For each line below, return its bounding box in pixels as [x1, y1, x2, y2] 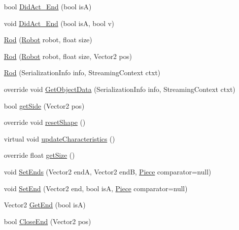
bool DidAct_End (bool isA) [4, 1, 92, 11]
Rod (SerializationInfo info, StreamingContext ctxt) [4, 67, 161, 78]
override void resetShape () [4, 117, 86, 127]
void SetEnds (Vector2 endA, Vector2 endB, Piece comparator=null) [4, 166, 211, 176]
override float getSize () [4, 150, 75, 160]
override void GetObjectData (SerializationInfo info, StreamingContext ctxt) [4, 84, 236, 94]
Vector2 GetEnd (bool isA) [4, 200, 86, 210]
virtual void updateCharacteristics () [4, 133, 115, 144]
